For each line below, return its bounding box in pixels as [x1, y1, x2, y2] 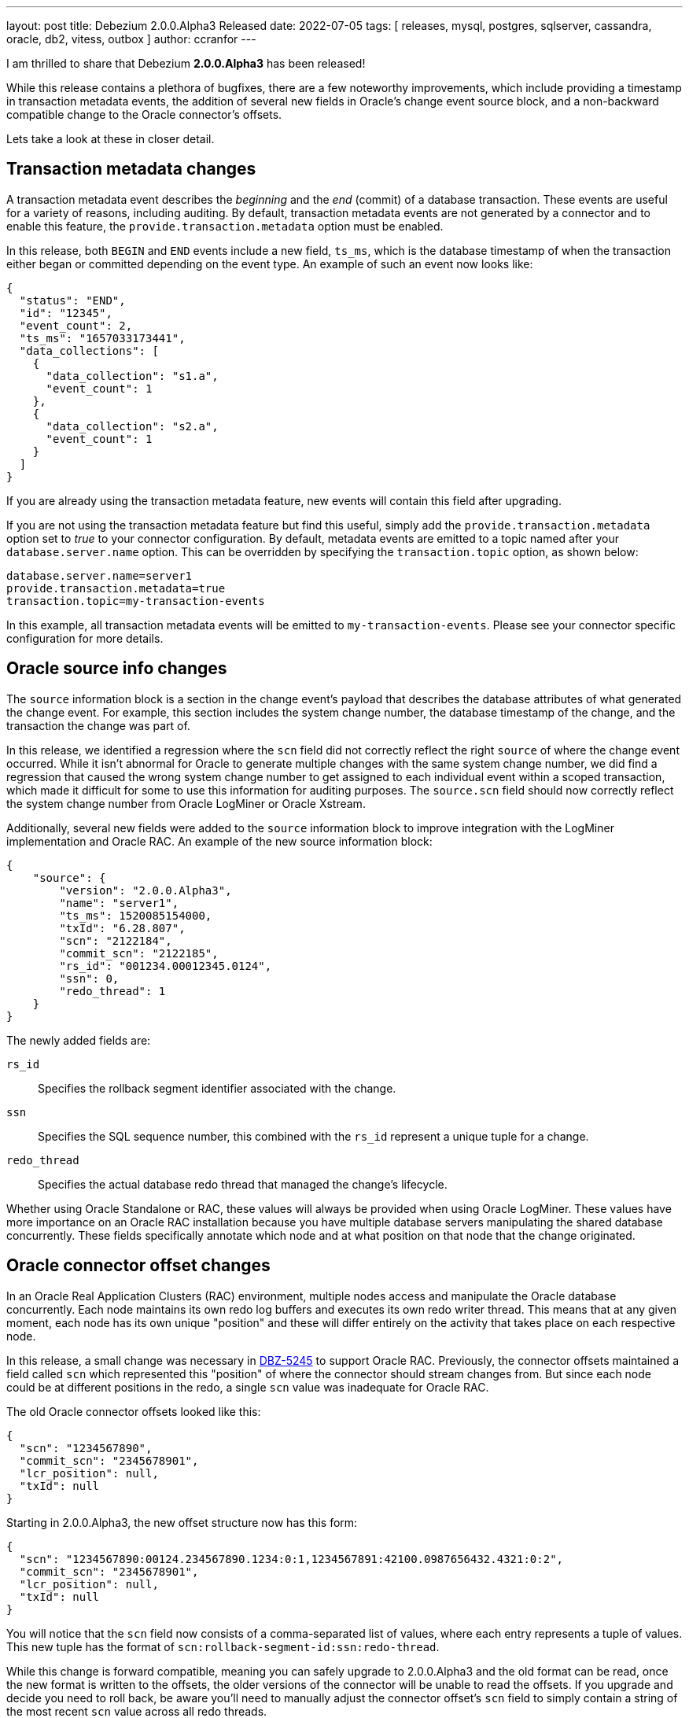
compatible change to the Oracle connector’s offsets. [6, 108, 282, 121]
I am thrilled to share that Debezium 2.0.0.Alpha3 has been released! [6, 57, 366, 70]
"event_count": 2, [19, 319, 133, 332]
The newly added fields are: [6, 1033, 151, 1047]
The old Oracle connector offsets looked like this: [6, 1404, 261, 1418]
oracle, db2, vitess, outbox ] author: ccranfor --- [6, 32, 256, 46]
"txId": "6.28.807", [59, 921, 186, 935]
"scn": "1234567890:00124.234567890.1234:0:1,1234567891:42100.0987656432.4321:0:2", [19, 1552, 564, 1565]
